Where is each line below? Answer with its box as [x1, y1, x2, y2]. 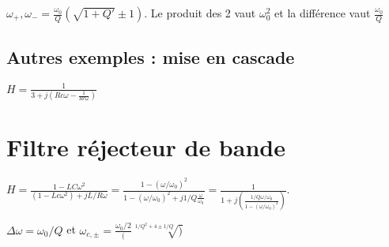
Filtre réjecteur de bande [6, 131, 285, 163]
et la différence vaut [274, 5, 371, 21]
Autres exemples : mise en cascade [6, 45, 295, 69]
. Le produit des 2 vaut [144, 5, 256, 21]
